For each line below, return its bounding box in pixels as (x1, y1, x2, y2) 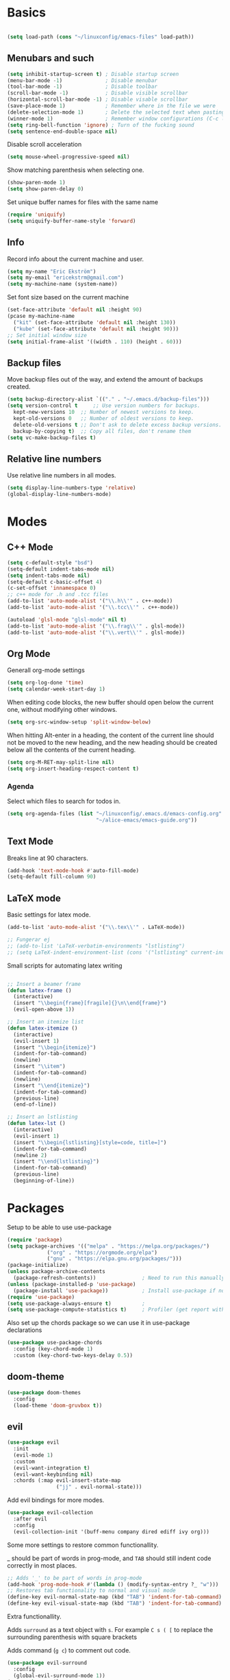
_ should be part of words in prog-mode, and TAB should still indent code (7, 1554, 212, 1562)
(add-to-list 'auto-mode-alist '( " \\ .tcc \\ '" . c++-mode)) (7, 604, 179, 611)
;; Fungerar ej (7, 937, 51, 943)
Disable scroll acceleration (7, 140, 82, 149)
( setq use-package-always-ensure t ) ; (7, 1300, 146, 1307)
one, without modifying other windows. (7, 706, 118, 714)
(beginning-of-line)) (13, 1177, 75, 1185)
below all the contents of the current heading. (7, 745, 136, 754)
